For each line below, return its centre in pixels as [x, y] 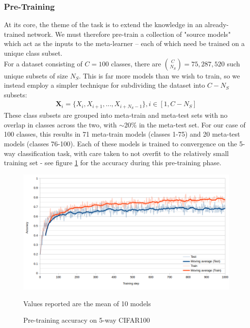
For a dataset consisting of [43, 63]
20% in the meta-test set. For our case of [185, 124]
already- [217, 24]
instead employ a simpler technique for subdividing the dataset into [105, 85]
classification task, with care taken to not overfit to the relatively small [123, 153]
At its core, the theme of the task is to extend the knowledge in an [103, 24]
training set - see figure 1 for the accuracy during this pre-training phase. [113, 163]
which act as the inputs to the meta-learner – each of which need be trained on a [125, 43]
